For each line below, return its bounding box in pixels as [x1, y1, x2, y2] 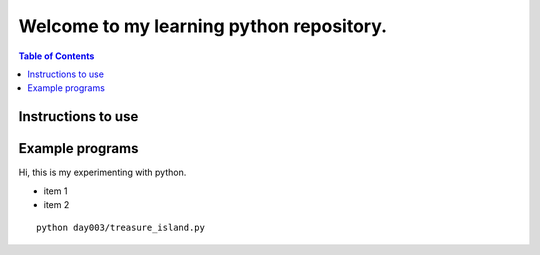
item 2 [43, 199, 70, 211]
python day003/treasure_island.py [36, 222, 205, 234]
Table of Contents [18, 50, 95, 62]
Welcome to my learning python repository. [18, 15, 388, 37]
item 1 [43, 185, 68, 197]
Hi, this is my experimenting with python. [18, 166, 187, 179]
